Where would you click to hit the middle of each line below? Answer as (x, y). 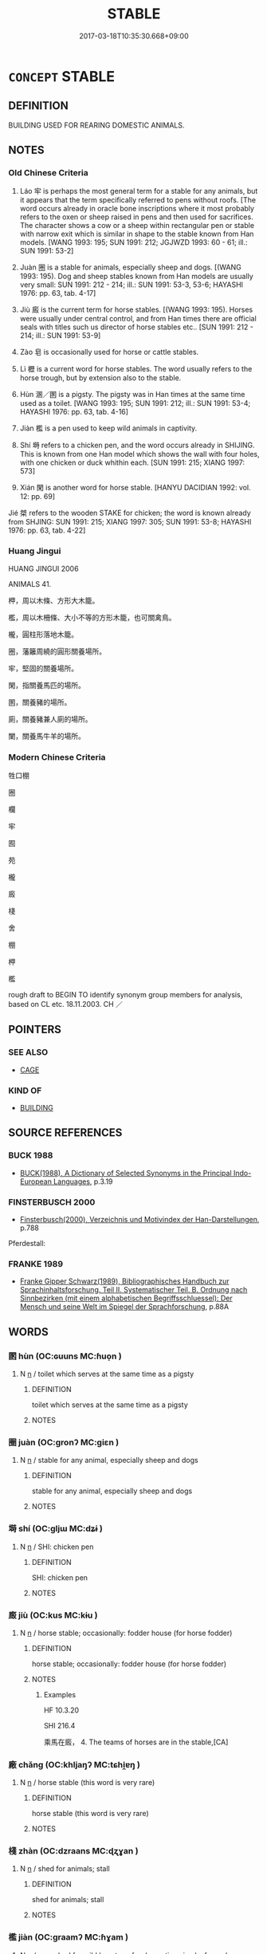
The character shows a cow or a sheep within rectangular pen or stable (137, 226)
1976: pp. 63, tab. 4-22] (47, 530)
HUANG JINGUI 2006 (43, 568)
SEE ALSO (28, 1052)
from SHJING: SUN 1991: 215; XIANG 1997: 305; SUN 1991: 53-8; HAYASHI (130, 522)
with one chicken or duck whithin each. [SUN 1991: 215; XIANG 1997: (132, 462)
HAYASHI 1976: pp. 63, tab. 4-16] (74, 412)
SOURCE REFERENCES (65, 1133)
